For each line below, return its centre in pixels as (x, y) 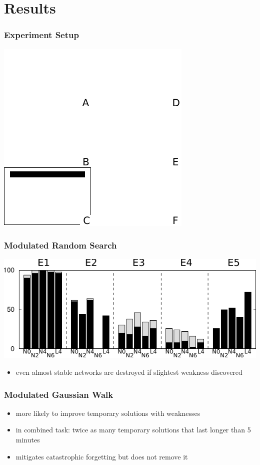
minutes (28, 439)
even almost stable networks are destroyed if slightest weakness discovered (129, 372)
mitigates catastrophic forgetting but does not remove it (102, 456)
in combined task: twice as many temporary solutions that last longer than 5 (133, 430)
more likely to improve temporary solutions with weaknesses (108, 413)
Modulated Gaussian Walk (59, 394)
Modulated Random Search (60, 245)
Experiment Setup (41, 35)
